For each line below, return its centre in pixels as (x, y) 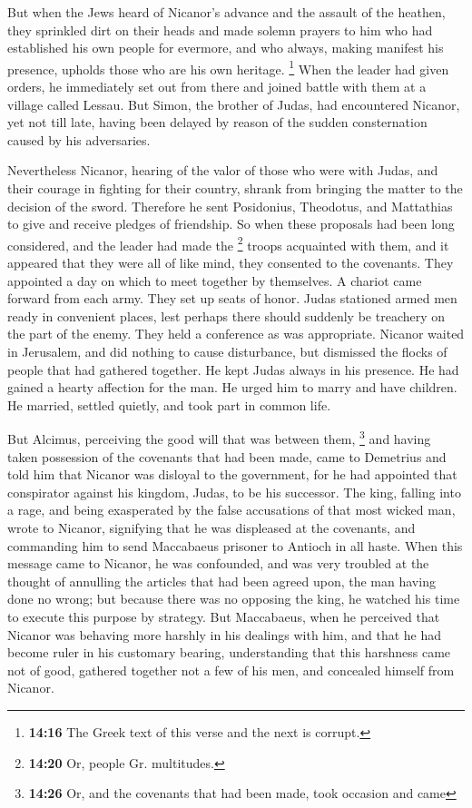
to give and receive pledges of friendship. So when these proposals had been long (231, 224)
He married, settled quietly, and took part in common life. (169, 404)
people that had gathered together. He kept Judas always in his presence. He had (233, 369)
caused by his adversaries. (79, 139)
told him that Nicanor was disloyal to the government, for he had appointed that (232, 474)
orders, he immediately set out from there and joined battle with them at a (217, 87)
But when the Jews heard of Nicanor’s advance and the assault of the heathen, (226, 12)
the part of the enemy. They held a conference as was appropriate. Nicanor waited (236, 334)
